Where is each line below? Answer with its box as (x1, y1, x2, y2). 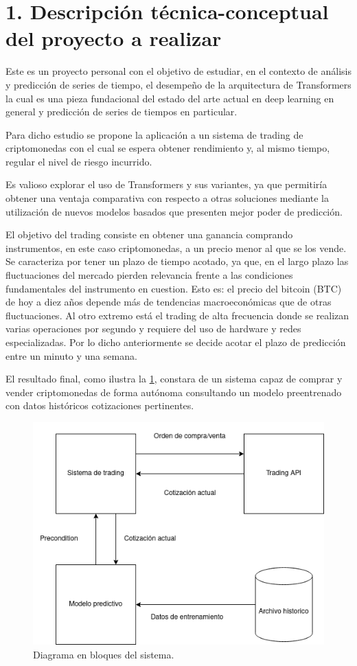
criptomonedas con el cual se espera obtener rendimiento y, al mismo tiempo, (5, 141, 330, 155)
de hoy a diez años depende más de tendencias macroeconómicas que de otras (5, 295, 332, 309)
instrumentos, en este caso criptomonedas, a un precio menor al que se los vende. (5, 240, 347, 255)
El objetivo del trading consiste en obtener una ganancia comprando (5, 227, 293, 242)
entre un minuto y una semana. (5, 348, 137, 363)
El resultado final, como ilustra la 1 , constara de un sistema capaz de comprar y (5, 371, 343, 386)
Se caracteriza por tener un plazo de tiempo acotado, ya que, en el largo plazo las (5, 254, 349, 268)
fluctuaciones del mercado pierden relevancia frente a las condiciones (5, 268, 293, 282)
